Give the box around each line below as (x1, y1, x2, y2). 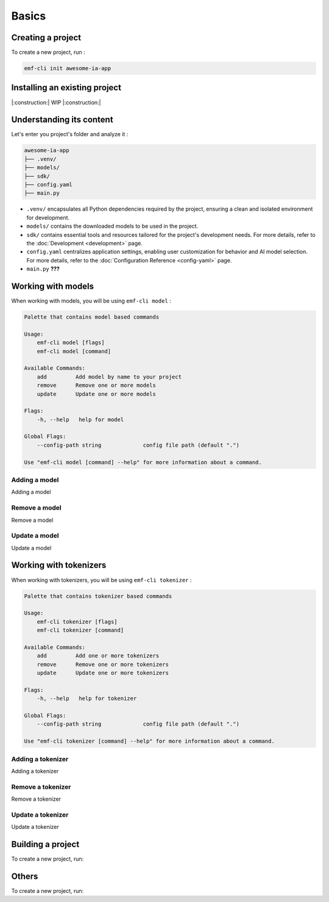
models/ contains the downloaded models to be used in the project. (26, 223, 199, 230)
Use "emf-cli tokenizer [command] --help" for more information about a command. (24, 738, 275, 745)
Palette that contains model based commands (24, 314, 160, 320)
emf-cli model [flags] (37, 339, 105, 346)
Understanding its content (11, 115, 113, 125)
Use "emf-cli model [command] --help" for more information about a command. (24, 458, 262, 466)
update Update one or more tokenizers (37, 669, 169, 677)
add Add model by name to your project (37, 373, 182, 380)
